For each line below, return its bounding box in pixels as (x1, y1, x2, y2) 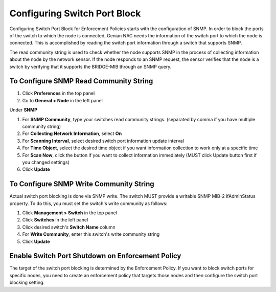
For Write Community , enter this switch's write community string (22, 231, 160, 237)
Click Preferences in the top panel (22, 90, 95, 97)
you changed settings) (22, 159, 70, 165)
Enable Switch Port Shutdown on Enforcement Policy (9, 252, 181, 260)
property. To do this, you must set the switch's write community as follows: (9, 200, 168, 207)
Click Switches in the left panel (22, 217, 88, 223)
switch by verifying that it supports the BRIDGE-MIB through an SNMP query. (9, 63, 172, 70)
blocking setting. (9, 279, 45, 286)
